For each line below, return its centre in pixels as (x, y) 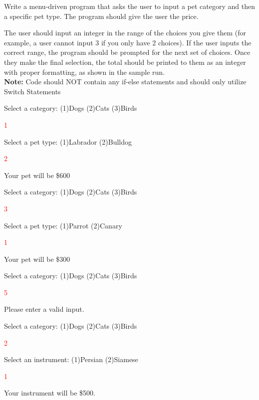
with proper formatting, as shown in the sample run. (85, 72)
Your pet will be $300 (37, 259)
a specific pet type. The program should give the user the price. (101, 16)
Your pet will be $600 (37, 175)
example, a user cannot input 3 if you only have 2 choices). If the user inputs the (128, 42)
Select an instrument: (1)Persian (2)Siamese (71, 359)
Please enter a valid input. (44, 309)
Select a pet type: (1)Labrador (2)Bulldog (68, 141)
